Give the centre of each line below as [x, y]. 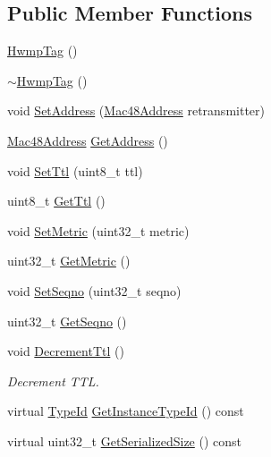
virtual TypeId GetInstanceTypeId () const [126, 411]
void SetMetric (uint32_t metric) [98, 230]
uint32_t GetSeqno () [67, 321]
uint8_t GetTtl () [56, 201]
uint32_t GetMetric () [69, 261]
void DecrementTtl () [66, 351]
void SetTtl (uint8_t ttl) [75, 170]
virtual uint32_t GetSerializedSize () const [125, 440]
